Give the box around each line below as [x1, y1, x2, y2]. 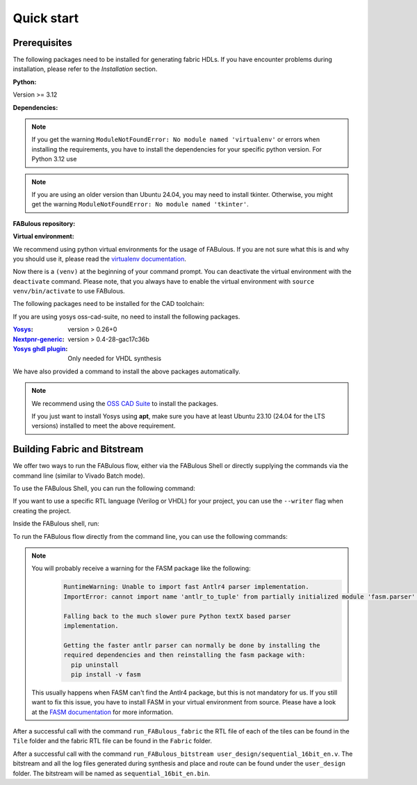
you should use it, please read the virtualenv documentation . [13, 254, 187, 263]
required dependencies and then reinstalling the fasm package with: [63, 651, 306, 659]
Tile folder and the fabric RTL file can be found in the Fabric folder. [13, 737, 212, 745]
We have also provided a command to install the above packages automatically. [13, 367, 241, 375]
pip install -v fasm [70, 670, 141, 678]
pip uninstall [70, 661, 120, 669]
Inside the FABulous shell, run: [13, 519, 100, 528]
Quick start [13, 10, 79, 26]
